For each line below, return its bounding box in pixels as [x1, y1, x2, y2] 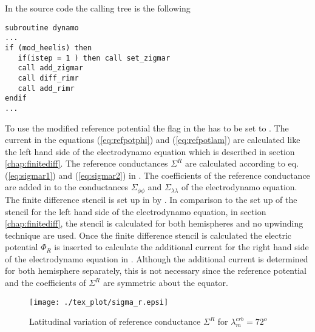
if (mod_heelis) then [5, 43, 92, 52]
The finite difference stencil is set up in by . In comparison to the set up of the [5, 193, 297, 205]
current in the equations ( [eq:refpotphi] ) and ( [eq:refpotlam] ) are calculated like [5, 133, 300, 146]
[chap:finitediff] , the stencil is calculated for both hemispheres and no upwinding [5, 217, 303, 230]
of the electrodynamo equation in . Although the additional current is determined [5, 252, 308, 265]
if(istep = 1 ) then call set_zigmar [18, 53, 171, 62]
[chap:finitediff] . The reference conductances [5, 157, 168, 170]
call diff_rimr [18, 73, 79, 82]
